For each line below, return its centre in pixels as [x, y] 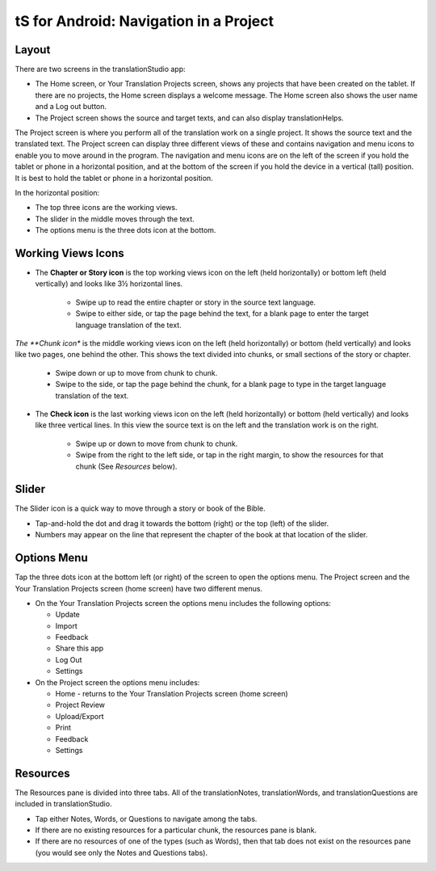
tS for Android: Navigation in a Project [145, 21]
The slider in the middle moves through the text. [115, 219]
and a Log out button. [71, 107]
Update [68, 615]
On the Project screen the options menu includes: [117, 682]
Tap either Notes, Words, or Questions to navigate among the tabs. [146, 818]
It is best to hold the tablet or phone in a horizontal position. [114, 178]
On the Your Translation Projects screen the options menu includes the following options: [183, 603]
